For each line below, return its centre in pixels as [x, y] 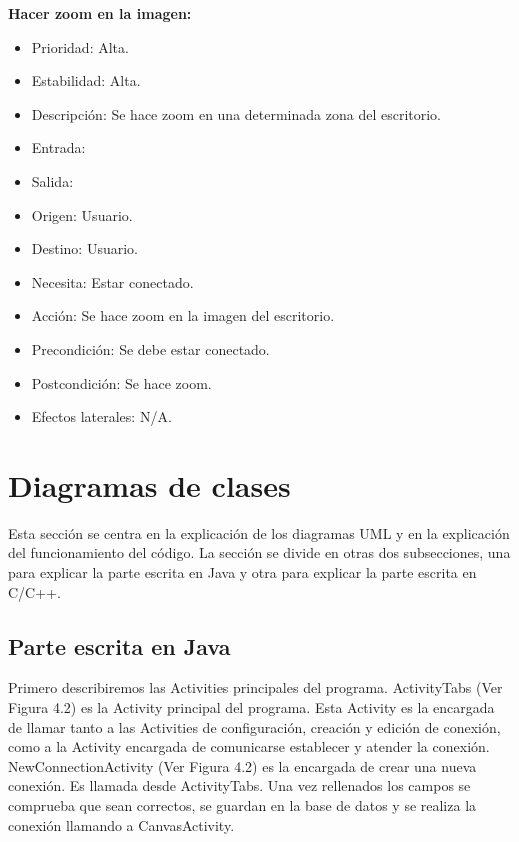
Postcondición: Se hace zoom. [121, 382]
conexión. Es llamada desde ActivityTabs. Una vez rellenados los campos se [239, 785]
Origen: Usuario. [82, 214]
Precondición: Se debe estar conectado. [150, 348]
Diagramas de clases [149, 484]
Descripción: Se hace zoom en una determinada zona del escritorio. [236, 113]
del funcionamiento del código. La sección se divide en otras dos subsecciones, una [259, 552]
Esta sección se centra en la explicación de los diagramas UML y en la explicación [259, 532]
